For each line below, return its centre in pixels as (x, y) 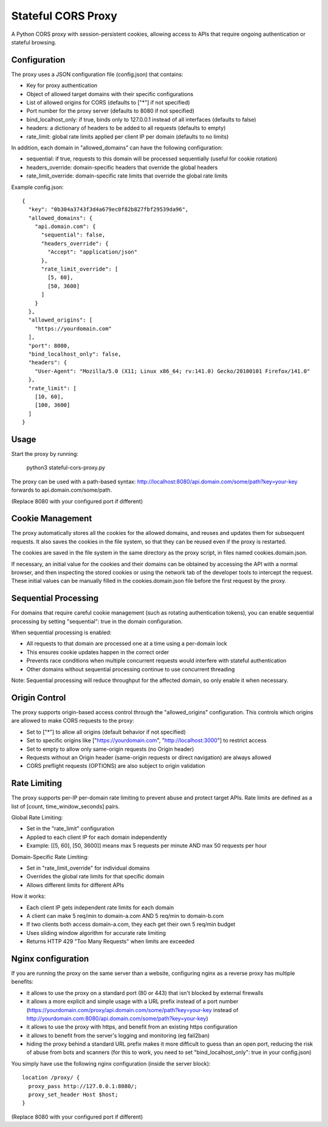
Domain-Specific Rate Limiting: (50, 856)
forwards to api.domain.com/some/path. (62, 490)
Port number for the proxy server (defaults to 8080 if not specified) (110, 111)
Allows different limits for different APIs (75, 885)
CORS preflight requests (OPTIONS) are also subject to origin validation (116, 766)
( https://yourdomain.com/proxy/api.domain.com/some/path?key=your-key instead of (132, 1010)
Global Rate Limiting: (37, 817)
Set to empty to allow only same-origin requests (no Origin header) (110, 749)
